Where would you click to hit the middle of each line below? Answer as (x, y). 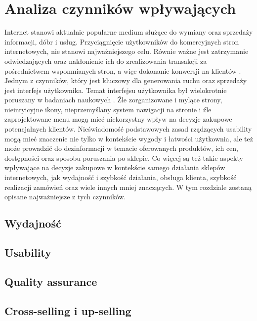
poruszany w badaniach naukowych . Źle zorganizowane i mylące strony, (113, 100)
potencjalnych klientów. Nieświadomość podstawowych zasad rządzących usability (128, 129)
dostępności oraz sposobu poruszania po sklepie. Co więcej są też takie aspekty (124, 158)
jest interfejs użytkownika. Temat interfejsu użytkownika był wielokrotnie (116, 90)
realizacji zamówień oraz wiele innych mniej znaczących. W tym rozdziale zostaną (128, 187)
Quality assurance (51, 281)
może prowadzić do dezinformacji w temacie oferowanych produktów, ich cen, (122, 148)
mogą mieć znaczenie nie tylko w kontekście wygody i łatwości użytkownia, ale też (129, 138)
